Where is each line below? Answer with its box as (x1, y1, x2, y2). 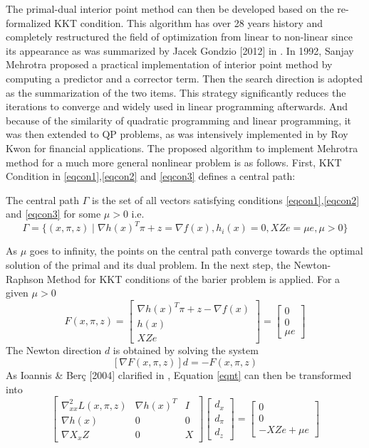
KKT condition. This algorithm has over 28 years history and (54, 15, 323, 30)
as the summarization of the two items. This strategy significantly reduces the (6, 85, 346, 100)
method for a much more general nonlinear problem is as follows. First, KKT (6, 154, 342, 169)
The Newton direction (6, 343, 102, 358)
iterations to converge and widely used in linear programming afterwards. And (6, 99, 348, 114)
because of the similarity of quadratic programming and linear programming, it (6, 112, 352, 127)
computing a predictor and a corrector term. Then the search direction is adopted (6, 70, 363, 85)
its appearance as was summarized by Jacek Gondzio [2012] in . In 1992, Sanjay (6, 43, 354, 58)
